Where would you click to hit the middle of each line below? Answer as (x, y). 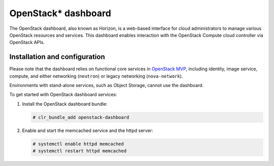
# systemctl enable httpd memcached (78, 144)
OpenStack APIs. (27, 43)
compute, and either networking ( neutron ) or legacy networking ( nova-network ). (96, 76)
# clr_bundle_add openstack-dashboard (81, 117)
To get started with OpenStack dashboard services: (63, 95)
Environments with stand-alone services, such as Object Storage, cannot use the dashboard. (107, 86)
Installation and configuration (57, 57)
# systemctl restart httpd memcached (80, 151)
